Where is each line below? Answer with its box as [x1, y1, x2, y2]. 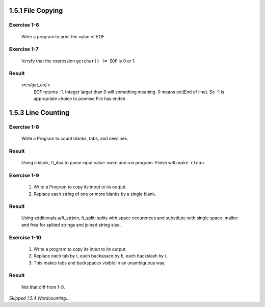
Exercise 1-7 [9, 46, 39, 52]
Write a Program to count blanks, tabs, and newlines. [21, 135, 129, 142]
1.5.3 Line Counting [9, 108, 70, 117]
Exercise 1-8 [9, 124, 39, 130]
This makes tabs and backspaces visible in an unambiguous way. [33, 260, 166, 266]
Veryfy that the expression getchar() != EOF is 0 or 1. [21, 58, 136, 64]
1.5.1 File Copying [9, 6, 63, 15]
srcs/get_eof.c [21, 82, 51, 88]
